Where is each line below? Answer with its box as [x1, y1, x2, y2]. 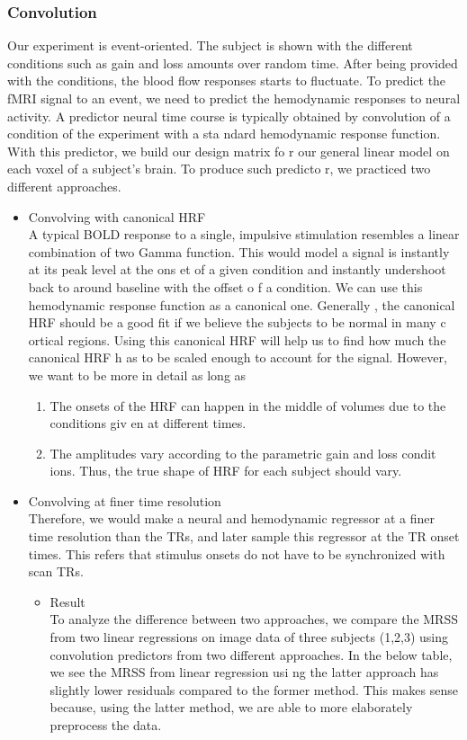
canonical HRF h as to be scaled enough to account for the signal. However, [28, 348, 447, 367]
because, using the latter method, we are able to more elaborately [49, 698, 413, 717]
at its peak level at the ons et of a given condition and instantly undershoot [28, 260, 446, 279]
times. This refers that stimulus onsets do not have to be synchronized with [28, 544, 445, 563]
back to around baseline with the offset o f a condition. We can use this [28, 277, 423, 296]
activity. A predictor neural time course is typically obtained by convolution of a [7, 106, 451, 125]
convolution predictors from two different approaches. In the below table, [49, 645, 453, 664]
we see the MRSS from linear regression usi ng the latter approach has [49, 663, 439, 682]
